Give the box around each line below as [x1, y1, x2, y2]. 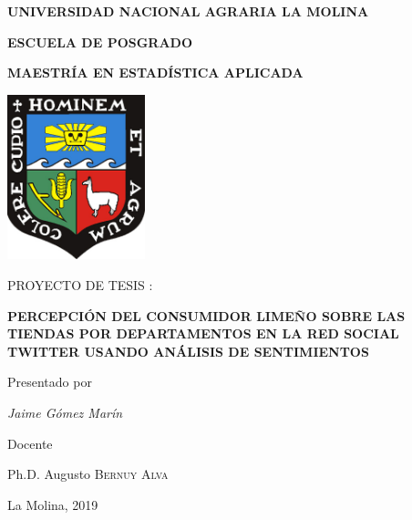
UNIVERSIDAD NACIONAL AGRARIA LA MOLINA [7, 2, 369, 20]
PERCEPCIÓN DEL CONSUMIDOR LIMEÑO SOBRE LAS [7, 306, 406, 325]
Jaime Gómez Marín [7, 403, 123, 422]
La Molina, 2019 [7, 494, 98, 514]
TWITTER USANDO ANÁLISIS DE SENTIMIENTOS [7, 341, 369, 360]
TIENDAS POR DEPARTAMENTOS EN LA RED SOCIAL [7, 324, 399, 343]
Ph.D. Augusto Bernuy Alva [7, 464, 169, 484]
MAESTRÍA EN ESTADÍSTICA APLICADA [7, 63, 304, 82]
